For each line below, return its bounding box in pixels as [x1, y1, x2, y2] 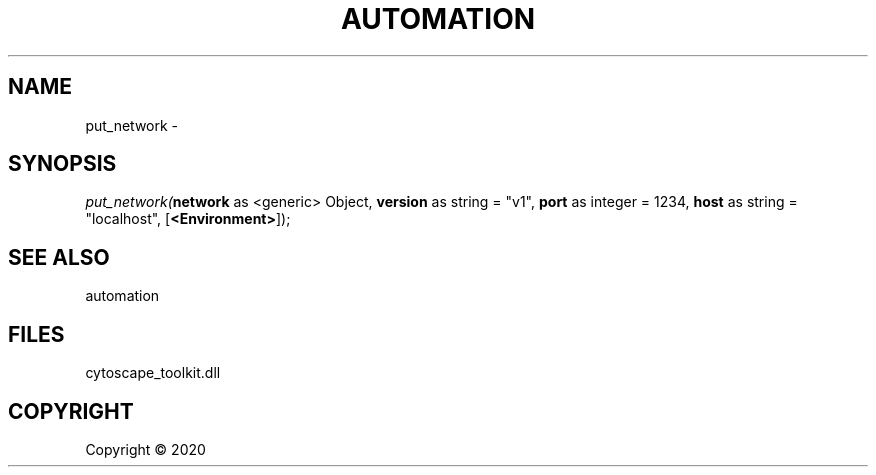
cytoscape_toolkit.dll [85, 364, 221, 382]
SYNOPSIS [8, 151, 117, 177]
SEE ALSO [8, 244, 110, 270]
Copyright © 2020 [85, 440, 206, 458]
